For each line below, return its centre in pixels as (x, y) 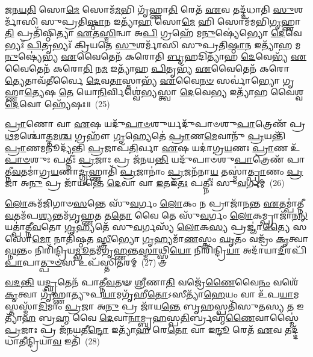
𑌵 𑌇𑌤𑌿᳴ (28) (76, 341)
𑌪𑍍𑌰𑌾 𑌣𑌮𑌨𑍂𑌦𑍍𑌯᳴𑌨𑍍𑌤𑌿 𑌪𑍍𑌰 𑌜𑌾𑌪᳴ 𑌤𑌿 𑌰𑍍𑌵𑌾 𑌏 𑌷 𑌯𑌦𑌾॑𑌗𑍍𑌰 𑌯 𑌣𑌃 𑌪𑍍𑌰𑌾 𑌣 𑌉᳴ (153, 147)
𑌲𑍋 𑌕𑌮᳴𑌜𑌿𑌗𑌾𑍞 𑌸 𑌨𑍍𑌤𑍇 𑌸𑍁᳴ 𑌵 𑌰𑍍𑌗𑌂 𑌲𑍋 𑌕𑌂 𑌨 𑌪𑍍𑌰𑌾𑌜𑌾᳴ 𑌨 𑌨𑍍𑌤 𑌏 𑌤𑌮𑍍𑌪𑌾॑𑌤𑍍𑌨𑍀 (155, 203)
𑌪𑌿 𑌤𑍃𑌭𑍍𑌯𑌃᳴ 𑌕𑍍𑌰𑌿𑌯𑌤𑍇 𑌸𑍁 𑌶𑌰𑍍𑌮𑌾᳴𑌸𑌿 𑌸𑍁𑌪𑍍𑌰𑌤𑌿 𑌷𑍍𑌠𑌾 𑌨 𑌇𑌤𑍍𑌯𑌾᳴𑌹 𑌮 (164, 44)
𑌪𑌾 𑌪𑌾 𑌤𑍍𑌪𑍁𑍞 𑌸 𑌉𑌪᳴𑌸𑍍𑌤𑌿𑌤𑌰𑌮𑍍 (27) (81, 262)
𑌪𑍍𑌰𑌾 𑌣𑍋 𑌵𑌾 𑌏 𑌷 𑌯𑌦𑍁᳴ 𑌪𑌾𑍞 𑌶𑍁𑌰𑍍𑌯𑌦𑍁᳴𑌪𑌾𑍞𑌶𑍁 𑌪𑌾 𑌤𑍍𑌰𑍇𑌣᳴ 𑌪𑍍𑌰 (155, 124)
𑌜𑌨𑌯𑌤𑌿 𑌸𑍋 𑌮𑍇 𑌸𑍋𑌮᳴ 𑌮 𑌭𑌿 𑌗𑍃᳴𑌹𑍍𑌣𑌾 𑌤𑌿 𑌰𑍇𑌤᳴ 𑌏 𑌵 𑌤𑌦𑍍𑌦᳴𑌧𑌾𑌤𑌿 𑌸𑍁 (150, 9)
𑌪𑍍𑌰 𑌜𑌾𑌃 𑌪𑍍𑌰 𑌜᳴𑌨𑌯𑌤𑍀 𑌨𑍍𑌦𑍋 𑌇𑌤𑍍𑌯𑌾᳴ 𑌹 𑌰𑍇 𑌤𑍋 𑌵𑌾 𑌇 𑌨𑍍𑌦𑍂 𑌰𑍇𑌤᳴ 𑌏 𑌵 (144, 329)
